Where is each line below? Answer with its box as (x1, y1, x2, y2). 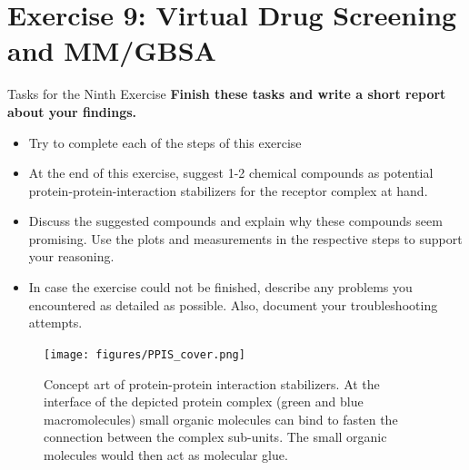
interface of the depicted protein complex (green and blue (44, 392, 364, 411)
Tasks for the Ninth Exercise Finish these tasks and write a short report (7, 84, 446, 103)
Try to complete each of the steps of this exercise (28, 132, 302, 152)
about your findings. (7, 102, 137, 121)
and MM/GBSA (7, 32, 216, 69)
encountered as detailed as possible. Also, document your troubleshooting (28, 295, 438, 314)
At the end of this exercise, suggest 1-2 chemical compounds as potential (28, 163, 434, 182)
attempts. (28, 313, 83, 332)
